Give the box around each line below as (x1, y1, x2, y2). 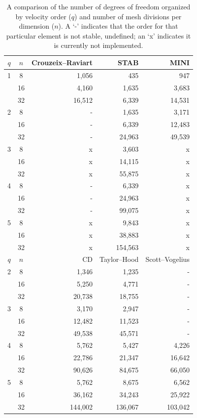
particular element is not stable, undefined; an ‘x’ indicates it (6, 30, 191, 41)
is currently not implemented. (54, 40, 143, 50)
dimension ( (19, 21, 55, 31)
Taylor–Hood (99, 254, 139, 264)
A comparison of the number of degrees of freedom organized (6, 1, 191, 11)
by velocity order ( (15, 11, 71, 21)
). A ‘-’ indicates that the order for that (58, 21, 178, 31)
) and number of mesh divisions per (74, 11, 182, 21)
